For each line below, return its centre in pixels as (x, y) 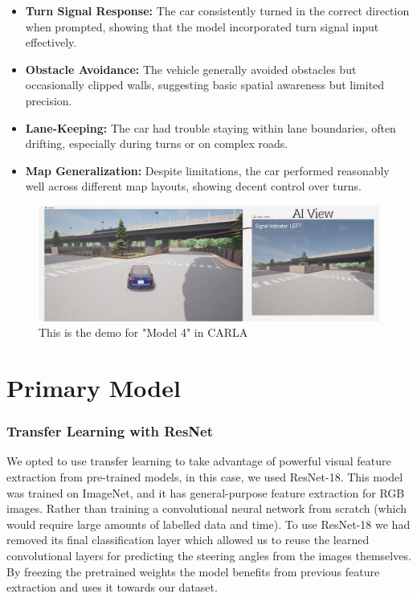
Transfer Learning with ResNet (110, 431)
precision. (49, 100)
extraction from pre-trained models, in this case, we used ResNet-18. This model (205, 476)
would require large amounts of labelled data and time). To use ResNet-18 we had (208, 524)
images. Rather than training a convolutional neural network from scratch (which (206, 508)
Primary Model (94, 387)
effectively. (51, 42)
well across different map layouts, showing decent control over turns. (194, 186)
